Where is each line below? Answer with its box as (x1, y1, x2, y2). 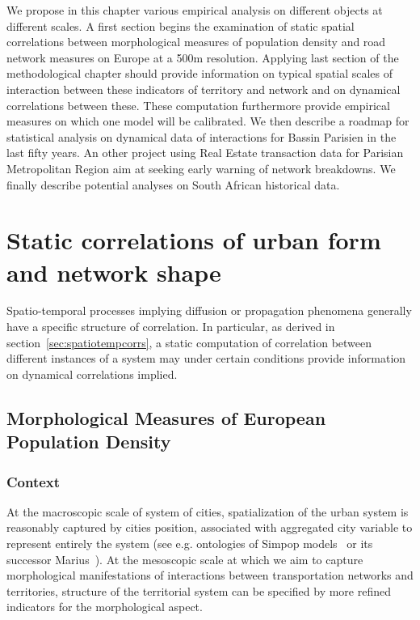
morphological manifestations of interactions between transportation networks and (6, 567, 414, 584)
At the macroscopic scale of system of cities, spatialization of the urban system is (6, 503, 409, 520)
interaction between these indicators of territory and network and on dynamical (6, 80, 401, 97)
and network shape (6, 255, 221, 288)
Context (6, 471, 61, 491)
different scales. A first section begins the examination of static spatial (6, 17, 355, 34)
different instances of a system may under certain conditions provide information (6, 350, 406, 367)
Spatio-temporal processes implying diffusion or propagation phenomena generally (6, 302, 412, 319)
